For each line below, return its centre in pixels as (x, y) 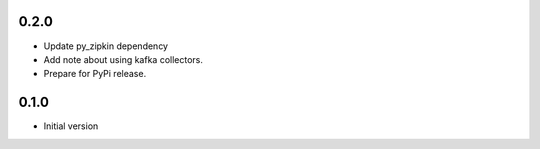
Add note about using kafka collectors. (123, 59)
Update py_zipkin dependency (106, 46)
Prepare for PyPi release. (95, 74)
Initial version (71, 126)
